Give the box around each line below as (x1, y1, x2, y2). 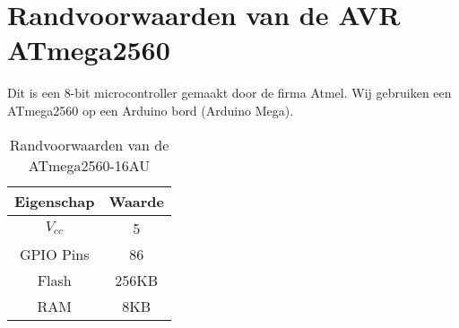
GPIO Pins (19, 243, 90, 264)
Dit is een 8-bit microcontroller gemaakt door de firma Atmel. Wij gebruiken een (7, 83, 452, 102)
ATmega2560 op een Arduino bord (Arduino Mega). (7, 100, 294, 119)
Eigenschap (14, 190, 95, 211)
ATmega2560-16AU (28, 154, 151, 176)
